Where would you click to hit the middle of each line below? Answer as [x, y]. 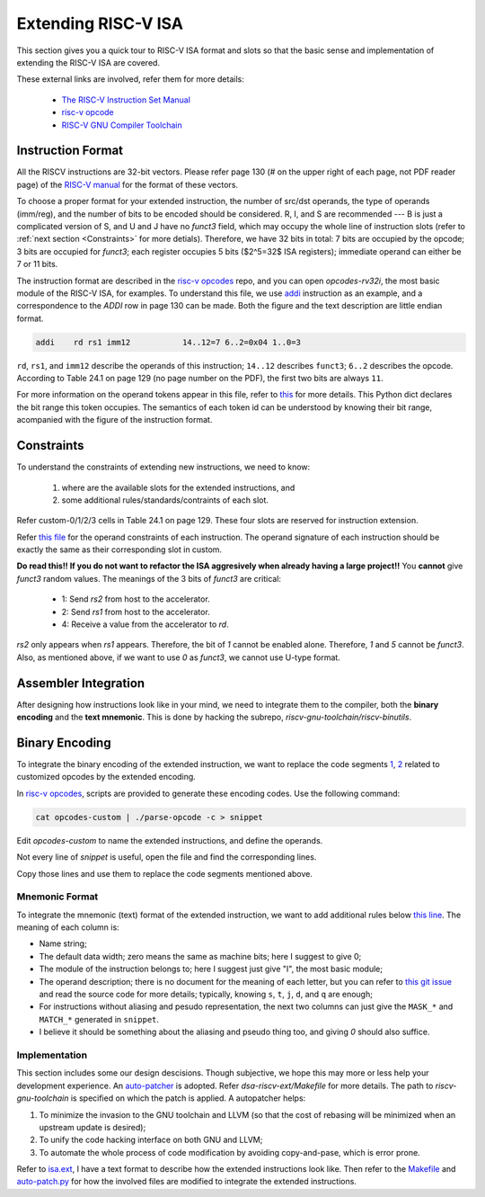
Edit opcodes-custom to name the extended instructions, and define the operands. [170, 840]
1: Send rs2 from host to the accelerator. [136, 599]
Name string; [63, 943]
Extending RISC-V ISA [100, 23]
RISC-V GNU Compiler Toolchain [122, 125]
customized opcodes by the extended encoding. [106, 777]
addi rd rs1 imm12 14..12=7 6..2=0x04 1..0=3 [168, 342]
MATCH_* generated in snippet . [99, 1019]
